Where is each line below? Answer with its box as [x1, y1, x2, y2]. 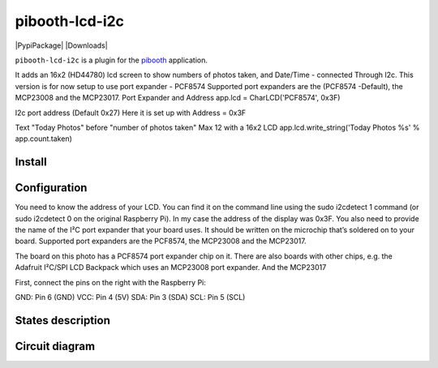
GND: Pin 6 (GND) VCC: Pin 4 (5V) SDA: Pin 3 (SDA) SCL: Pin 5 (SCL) [15, 292, 246, 302]
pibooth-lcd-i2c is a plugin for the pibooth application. [15, 55, 208, 65]
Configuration [15, 181, 88, 195]
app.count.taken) [15, 134, 73, 143]
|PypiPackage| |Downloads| [15, 41, 109, 50]
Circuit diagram [15, 339, 96, 353]
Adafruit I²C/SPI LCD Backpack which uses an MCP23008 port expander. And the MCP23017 [15, 263, 327, 272]
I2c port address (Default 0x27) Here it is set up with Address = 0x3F [15, 108, 247, 118]
